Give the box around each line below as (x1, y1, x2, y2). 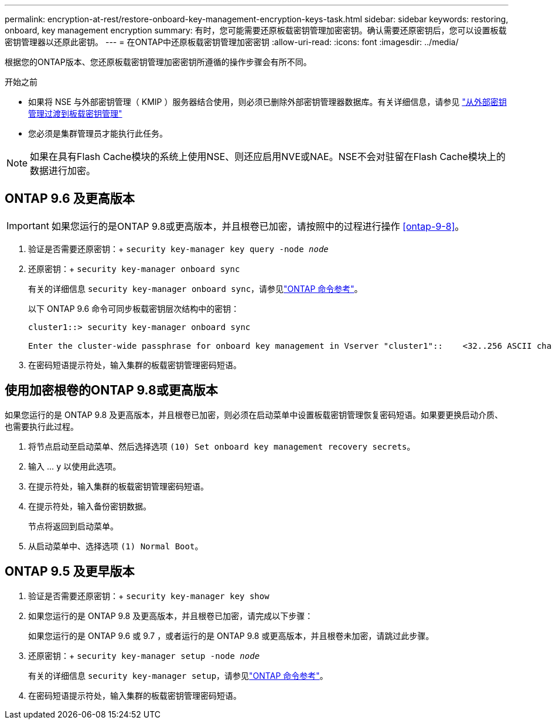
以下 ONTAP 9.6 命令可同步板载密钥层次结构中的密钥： (28, 303, 240, 314)
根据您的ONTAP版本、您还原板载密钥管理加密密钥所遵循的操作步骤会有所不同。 (5, 57, 312, 67)
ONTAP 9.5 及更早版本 (5, 564, 135, 579)
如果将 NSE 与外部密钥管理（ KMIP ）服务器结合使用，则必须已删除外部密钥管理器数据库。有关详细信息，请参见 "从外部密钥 (28, 97, 507, 107)
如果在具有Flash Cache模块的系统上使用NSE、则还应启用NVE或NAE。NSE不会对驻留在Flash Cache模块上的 (30, 151, 506, 162)
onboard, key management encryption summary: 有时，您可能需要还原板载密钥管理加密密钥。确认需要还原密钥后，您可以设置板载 (5, 25, 507, 35)
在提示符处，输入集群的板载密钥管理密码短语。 (28, 481, 209, 491)
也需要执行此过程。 (5, 421, 78, 431)
